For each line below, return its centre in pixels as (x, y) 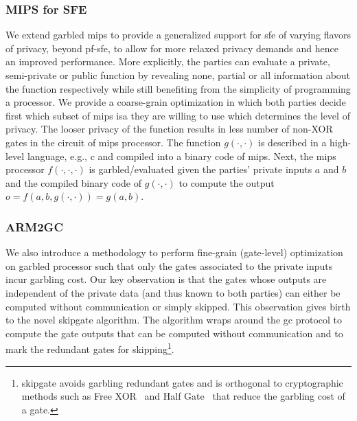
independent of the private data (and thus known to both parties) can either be (173, 292)
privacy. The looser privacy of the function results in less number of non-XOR (169, 129)
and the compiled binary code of (74, 182)
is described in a (292, 142)
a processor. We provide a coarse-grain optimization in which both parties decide (176, 102)
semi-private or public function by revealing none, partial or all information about (178, 75)
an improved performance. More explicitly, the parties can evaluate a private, (168, 61)
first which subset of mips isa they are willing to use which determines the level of (178, 115)
